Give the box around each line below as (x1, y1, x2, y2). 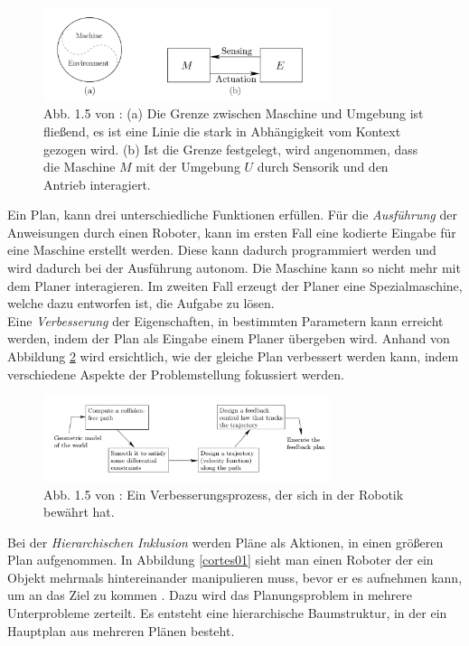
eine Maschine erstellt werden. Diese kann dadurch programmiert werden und (7, 240, 436, 259)
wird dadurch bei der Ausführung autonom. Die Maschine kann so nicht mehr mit (7, 258, 461, 277)
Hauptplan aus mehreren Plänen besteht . (7, 621, 235, 640)
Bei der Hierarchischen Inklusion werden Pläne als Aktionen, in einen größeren (7, 532, 444, 551)
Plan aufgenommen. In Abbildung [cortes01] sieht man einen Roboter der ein (7, 550, 434, 569)
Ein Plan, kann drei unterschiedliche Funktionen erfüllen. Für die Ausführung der (7, 205, 457, 224)
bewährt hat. (43, 502, 115, 521)
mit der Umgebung (136, 157, 240, 176)
